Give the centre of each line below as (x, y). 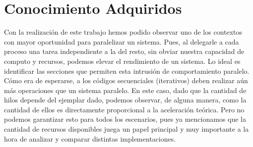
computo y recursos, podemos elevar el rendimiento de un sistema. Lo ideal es (122, 61)
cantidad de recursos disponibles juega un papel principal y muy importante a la (126, 129)
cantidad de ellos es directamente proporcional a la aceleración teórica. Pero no (124, 109)
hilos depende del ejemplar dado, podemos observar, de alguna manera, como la (125, 100)
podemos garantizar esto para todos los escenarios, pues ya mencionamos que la (125, 119)
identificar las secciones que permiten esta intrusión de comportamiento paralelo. (127, 71)
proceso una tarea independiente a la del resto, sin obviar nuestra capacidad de (124, 51)
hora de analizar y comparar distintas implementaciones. (90, 138)
